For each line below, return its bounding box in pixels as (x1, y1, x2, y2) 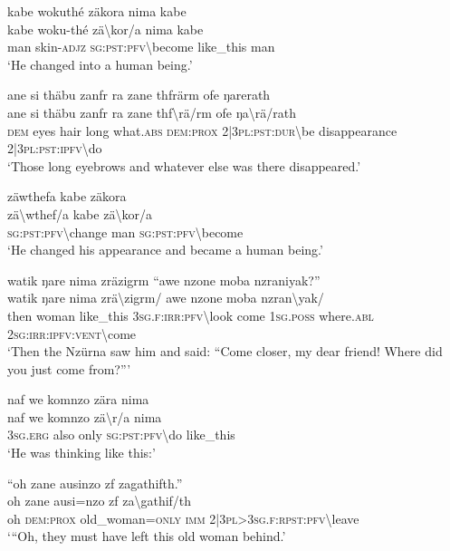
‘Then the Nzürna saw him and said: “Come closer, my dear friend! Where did (7, 342, 443, 361)
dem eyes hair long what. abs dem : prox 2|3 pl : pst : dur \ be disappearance (7, 121, 397, 140)
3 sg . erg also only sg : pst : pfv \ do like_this (7, 425, 235, 444)
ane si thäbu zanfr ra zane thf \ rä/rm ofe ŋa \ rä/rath (7, 102, 296, 121)
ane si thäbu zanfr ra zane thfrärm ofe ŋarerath (7, 85, 271, 104)
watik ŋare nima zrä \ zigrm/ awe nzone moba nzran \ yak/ (7, 288, 324, 307)
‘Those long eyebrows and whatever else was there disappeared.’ (7, 156, 361, 175)
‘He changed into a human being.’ (7, 54, 193, 73)
